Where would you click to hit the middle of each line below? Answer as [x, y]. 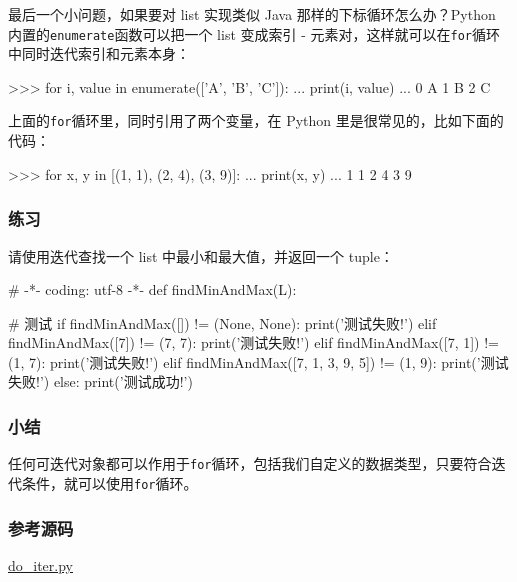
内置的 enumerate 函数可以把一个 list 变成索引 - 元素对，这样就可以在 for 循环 [254, 33]
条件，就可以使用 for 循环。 [109, 482]
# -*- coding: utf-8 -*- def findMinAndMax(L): [152, 289]
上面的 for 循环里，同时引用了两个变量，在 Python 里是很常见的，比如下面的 [256, 120]
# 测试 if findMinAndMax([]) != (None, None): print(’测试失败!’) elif [222, 322]
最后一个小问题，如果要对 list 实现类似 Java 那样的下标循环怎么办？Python [252, 14]
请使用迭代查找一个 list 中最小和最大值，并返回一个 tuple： [201, 255]
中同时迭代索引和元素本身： [99, 53]
